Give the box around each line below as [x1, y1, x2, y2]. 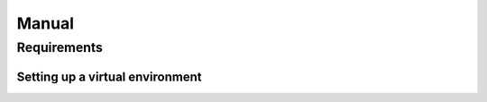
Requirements [16, 39, 104, 55]
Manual [16, 13, 75, 33]
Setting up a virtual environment [16, 69, 202, 84]
